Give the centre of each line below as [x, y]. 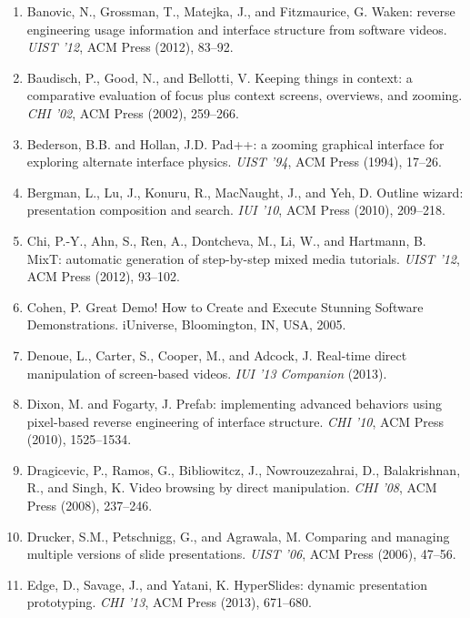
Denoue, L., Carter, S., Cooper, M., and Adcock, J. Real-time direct [217, 355]
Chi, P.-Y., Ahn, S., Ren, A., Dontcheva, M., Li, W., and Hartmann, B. [226, 240]
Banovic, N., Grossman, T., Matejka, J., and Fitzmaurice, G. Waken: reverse [241, 11]
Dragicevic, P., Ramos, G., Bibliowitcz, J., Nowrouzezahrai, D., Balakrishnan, [244, 469]
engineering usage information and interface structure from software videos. [237, 29]
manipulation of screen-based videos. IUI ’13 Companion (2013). [207, 373]
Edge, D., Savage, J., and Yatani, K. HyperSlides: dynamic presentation [227, 584]
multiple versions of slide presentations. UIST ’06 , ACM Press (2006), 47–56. [241, 554]
